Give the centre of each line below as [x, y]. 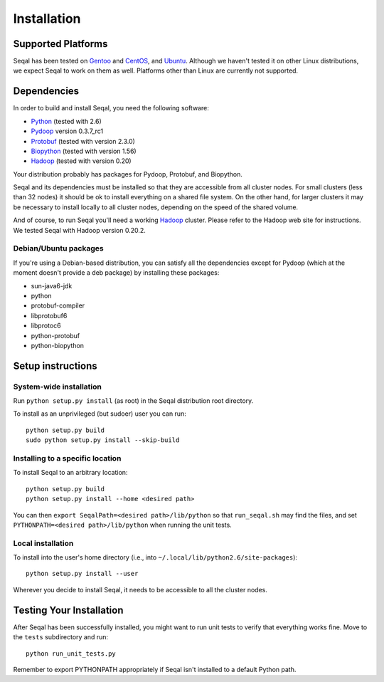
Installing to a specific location [67, 458]
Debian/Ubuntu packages [58, 248]
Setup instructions [55, 366]
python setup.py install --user [82, 574]
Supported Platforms [60, 44]
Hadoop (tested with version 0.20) [81, 161]
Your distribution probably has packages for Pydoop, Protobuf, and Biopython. [128, 174]
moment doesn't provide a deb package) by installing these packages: [116, 273]
